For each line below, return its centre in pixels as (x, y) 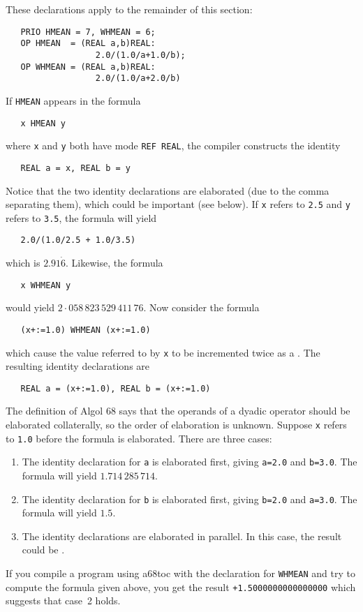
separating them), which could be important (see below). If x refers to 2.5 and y (178, 204)
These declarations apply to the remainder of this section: (129, 9)
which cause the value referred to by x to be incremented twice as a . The (163, 352)
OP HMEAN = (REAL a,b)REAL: (88, 44)
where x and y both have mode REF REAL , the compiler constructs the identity (173, 145)
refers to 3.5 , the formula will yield (81, 217)
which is (23, 263)
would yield (30, 307)
